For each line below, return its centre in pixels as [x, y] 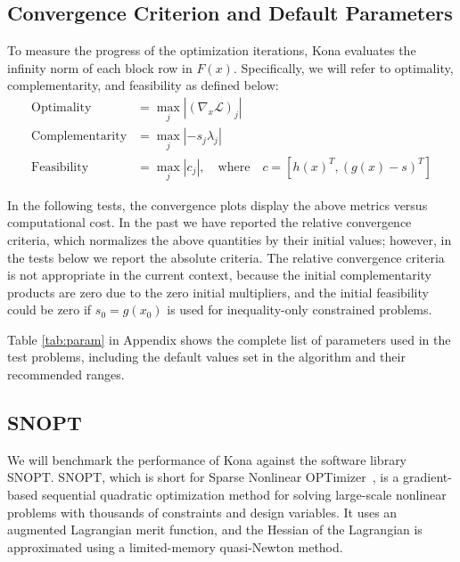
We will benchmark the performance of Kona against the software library [207, 459]
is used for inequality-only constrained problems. [300, 310]
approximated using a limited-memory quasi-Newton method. [175, 546]
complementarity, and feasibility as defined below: [143, 85]
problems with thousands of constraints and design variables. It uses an [202, 512]
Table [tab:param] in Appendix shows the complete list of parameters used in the [229, 339]
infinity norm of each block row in [100, 67]
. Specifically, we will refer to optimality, [343, 67]
